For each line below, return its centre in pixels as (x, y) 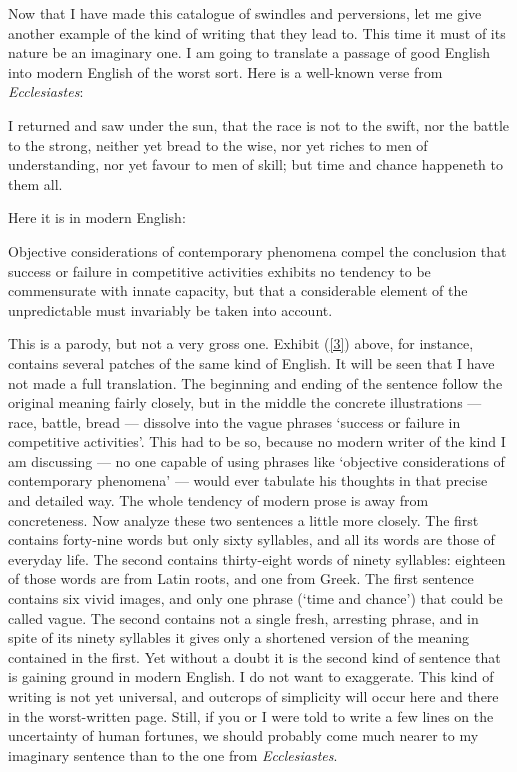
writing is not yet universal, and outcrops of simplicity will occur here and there (253, 696)
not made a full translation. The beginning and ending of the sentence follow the (255, 382)
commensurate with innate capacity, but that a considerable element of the (238, 290)
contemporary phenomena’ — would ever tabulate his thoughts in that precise (248, 480)
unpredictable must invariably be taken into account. (170, 309)
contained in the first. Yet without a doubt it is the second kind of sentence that (254, 656)
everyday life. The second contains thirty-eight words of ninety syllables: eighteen (257, 558)
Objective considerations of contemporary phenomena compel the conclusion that (257, 250)
